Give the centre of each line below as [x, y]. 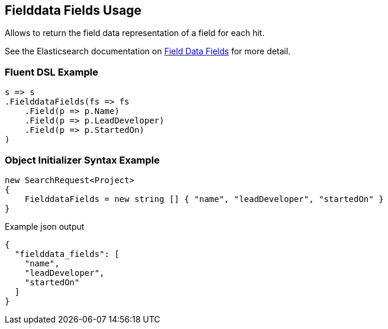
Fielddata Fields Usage [73, 10]
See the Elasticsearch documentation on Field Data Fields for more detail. [148, 51]
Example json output [45, 226]
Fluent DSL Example [51, 72]
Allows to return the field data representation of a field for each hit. [135, 33]
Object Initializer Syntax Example [82, 160]
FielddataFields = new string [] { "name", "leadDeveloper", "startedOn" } [204, 199]
